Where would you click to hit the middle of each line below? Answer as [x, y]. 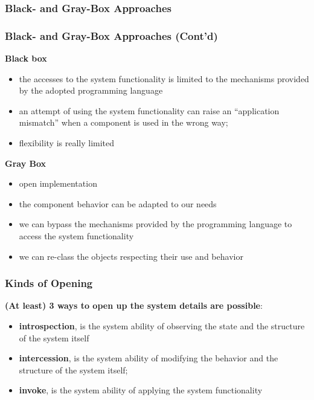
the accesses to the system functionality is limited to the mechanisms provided [164, 78]
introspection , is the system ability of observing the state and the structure [162, 326]
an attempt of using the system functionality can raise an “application [149, 110]
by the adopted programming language [91, 90]
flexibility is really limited [67, 143]
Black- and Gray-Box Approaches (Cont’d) [111, 35]
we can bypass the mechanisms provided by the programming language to [155, 224]
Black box [26, 58]
